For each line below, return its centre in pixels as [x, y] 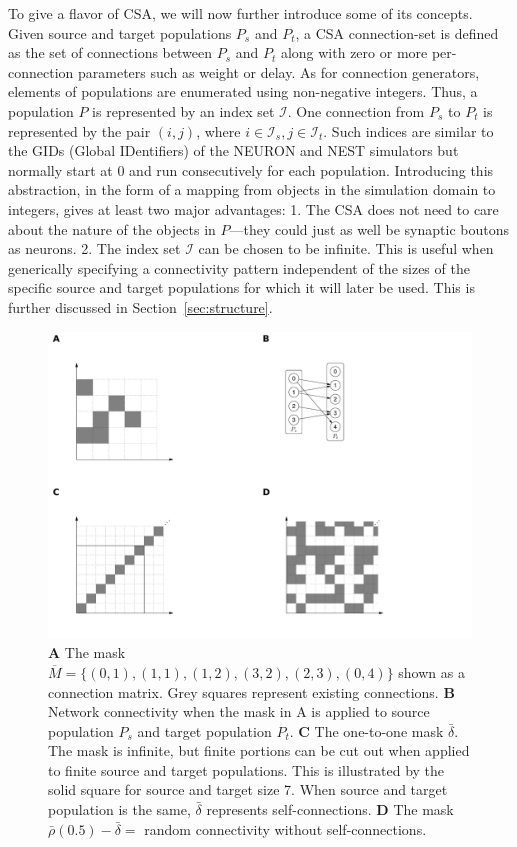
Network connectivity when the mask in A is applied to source [239, 711]
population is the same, [119, 809]
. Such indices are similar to [408, 130]
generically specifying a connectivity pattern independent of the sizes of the [239, 267]
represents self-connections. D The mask [330, 809]
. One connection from [356, 110]
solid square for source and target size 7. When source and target [248, 789]
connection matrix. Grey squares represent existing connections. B [251, 691]
